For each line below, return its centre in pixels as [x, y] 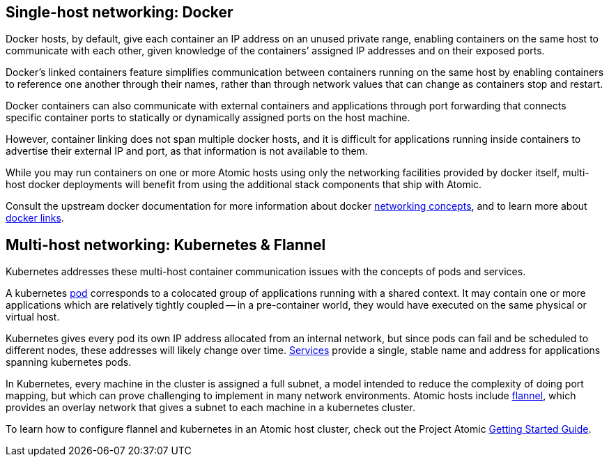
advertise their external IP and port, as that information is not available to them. [187, 151]
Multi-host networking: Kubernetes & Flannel [166, 245]
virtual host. [33, 317]
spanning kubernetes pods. [69, 362]
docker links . [35, 218]
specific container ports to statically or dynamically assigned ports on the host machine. [208, 118]
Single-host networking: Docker [120, 12]
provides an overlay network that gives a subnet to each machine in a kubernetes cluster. [210, 408]
